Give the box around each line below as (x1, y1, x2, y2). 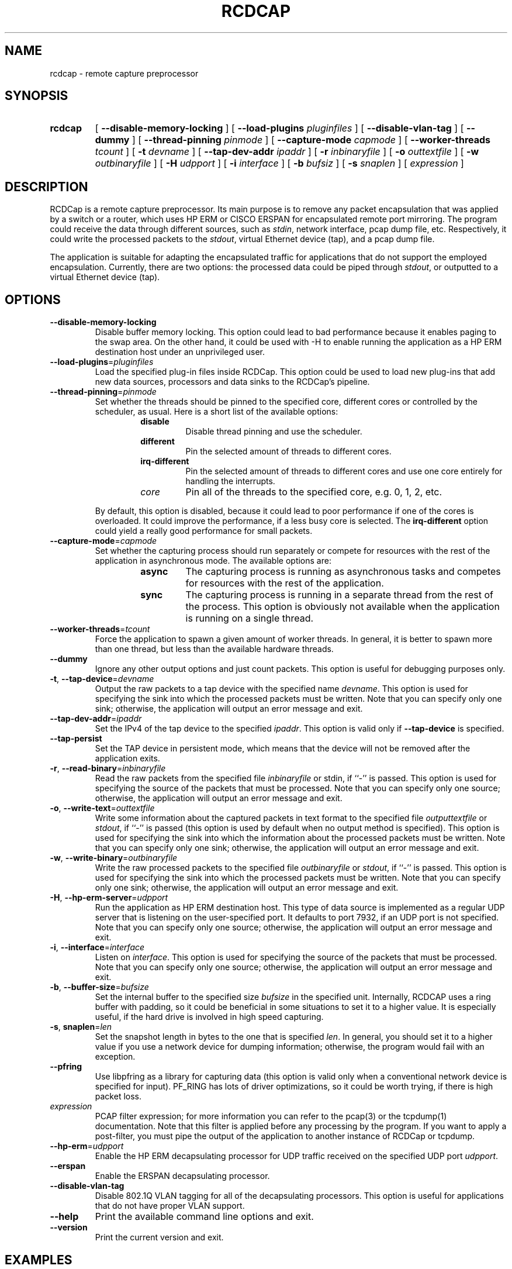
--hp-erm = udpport (50, 1141, 124, 1151)
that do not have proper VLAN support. (95, 1201, 245, 1211)
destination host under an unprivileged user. (95, 347, 265, 357)
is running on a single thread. (185, 612, 314, 625)
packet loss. (95, 1091, 142, 1102)
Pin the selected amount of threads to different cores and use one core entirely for (185, 466, 503, 477)
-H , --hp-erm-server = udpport (50, 892, 168, 903)
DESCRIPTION (5, 179, 88, 194)
